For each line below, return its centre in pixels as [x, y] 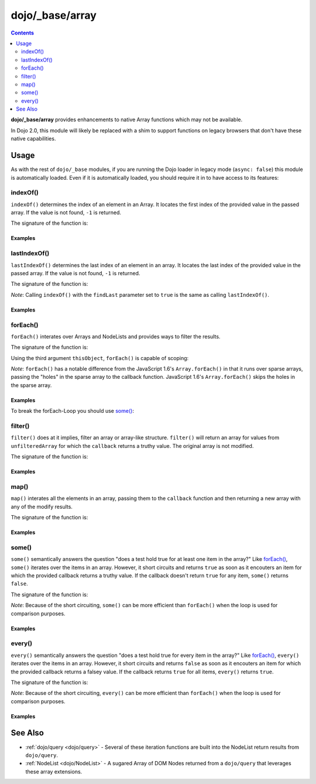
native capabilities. [33, 139]
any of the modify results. [42, 506]
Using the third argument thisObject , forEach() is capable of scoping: [100, 358]
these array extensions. [54, 771]
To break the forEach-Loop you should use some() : [73, 411]
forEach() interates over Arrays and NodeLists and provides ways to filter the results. [116, 336]
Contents [23, 33]
